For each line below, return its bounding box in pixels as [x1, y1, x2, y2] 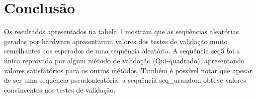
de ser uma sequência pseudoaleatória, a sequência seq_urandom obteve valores [4, 75, 247, 85]
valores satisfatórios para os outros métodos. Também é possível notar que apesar [4, 65, 253, 75]
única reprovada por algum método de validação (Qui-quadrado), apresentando [4, 55, 245, 65]
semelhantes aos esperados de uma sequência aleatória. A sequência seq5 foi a [4, 46, 240, 56]
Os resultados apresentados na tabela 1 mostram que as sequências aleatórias [4, 26, 239, 37]
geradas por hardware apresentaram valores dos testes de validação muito [4, 36, 228, 46]
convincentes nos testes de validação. [4, 84, 116, 95]
